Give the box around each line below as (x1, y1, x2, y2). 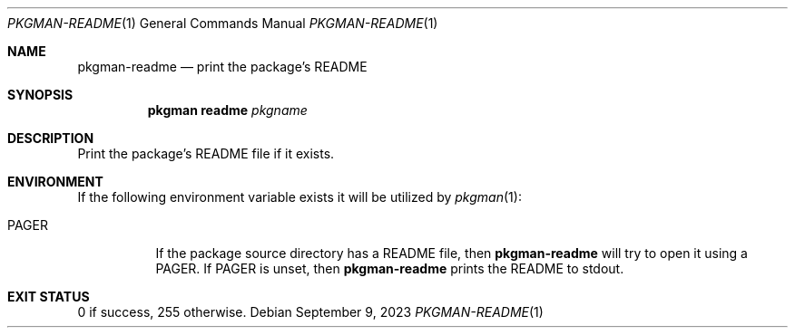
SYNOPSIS (7, 87, 74, 102)
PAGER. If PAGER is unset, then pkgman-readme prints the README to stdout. (155, 261, 624, 276)
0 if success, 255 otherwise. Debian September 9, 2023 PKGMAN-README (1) (77, 304, 544, 320)
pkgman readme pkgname (147, 102, 308, 118)
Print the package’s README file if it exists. (77, 146, 335, 161)
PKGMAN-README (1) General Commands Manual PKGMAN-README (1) (7, 15, 438, 31)
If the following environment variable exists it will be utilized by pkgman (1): (77, 189, 522, 205)
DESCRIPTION (7, 130, 94, 146)
